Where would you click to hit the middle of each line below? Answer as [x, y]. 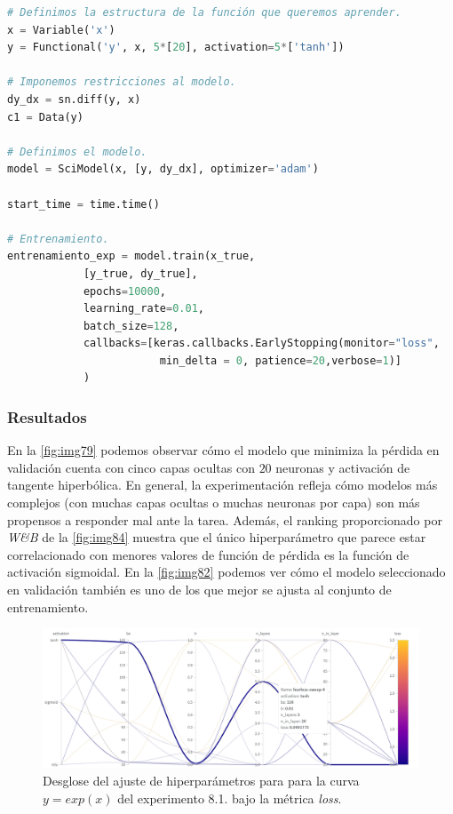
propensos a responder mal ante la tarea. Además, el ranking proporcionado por [225, 519]
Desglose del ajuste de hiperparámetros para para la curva [201, 781]
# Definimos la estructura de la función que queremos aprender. [204, 12]
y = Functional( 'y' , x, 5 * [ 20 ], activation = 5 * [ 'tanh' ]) [176, 48]
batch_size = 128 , [131, 326]
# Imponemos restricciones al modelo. [122, 82]
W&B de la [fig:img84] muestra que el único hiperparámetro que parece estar [217, 537]
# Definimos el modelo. [77, 152]
